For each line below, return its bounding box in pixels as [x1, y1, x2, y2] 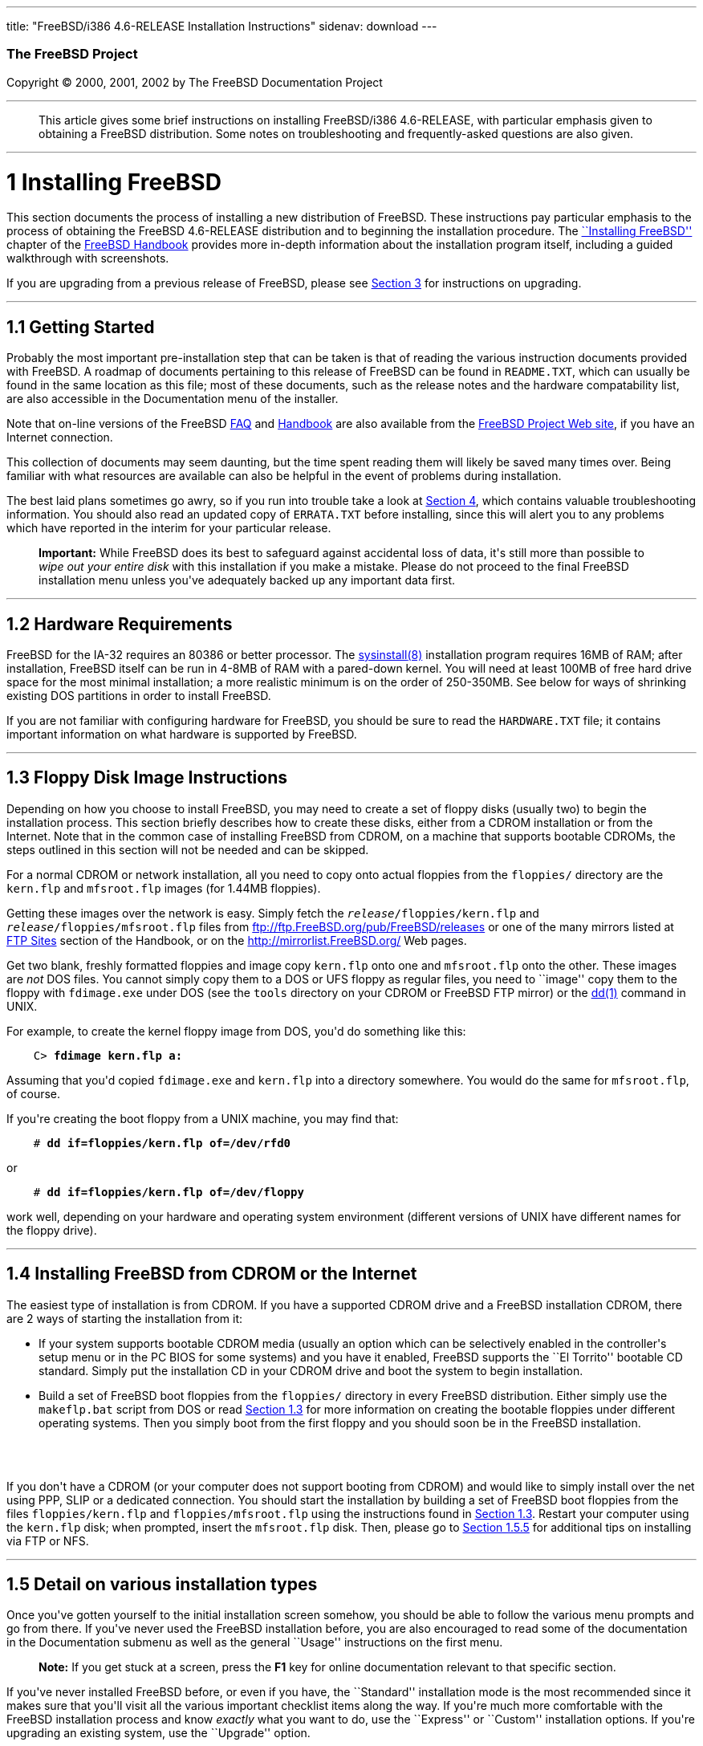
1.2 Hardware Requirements [6, 613, 233, 634]
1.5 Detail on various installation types [6, 1574, 318, 1595]
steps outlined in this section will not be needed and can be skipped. [6, 842, 369, 857]
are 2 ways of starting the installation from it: [6, 1311, 243, 1325]
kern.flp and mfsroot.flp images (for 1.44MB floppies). [6, 881, 321, 895]
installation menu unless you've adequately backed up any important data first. [39, 573, 456, 588]
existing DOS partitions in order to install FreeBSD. [6, 688, 271, 702]
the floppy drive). [6, 1223, 97, 1237]
